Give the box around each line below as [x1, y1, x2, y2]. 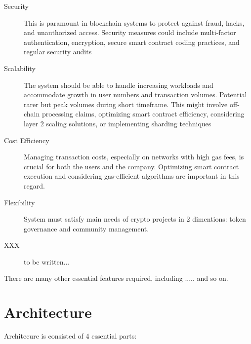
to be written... [24, 256, 70, 267]
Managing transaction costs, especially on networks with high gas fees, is [24, 152, 244, 162]
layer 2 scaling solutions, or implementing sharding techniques [24, 118, 211, 128]
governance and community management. [24, 223, 149, 233]
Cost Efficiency [4, 135, 49, 145]
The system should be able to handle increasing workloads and [24, 79, 213, 90]
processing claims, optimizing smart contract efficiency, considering [42, 109, 245, 119]
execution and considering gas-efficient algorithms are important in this [24, 171, 240, 181]
